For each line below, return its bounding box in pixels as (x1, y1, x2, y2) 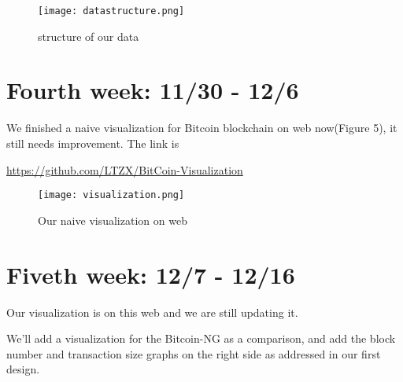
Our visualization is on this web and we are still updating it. (6, 303, 298, 320)
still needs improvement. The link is (6, 134, 179, 151)
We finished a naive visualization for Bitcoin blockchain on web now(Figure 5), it (6, 119, 397, 136)
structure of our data (38, 28, 139, 44)
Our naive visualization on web (38, 211, 187, 228)
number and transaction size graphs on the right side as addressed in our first (6, 345, 381, 362)
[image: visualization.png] (38, 189, 185, 201)
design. (6, 361, 40, 377)
